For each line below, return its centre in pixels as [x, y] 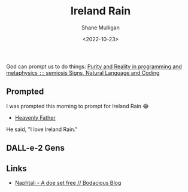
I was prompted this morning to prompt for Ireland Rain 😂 [78, 106]
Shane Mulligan [101, 28]
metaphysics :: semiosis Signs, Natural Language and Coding [83, 72]
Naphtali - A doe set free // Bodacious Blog [68, 182]
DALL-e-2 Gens [35, 148]
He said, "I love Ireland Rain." [42, 129]
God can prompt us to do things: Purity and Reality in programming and [94, 66]
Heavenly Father [35, 117]
